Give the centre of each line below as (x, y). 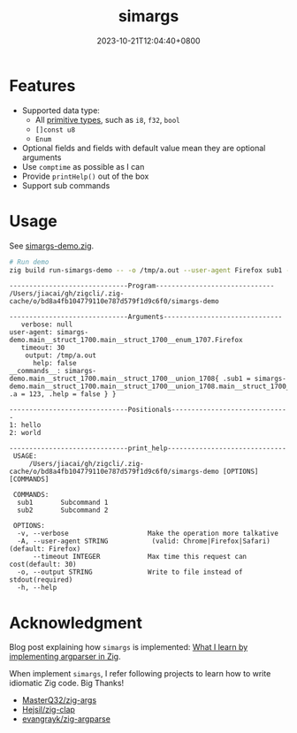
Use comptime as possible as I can (83, 166)
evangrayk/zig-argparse (66, 719)
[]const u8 (55, 130)
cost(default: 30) (43, 565)
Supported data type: (61, 110)
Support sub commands (66, 185)
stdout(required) (41, 580)
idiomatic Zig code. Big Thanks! (67, 683)
